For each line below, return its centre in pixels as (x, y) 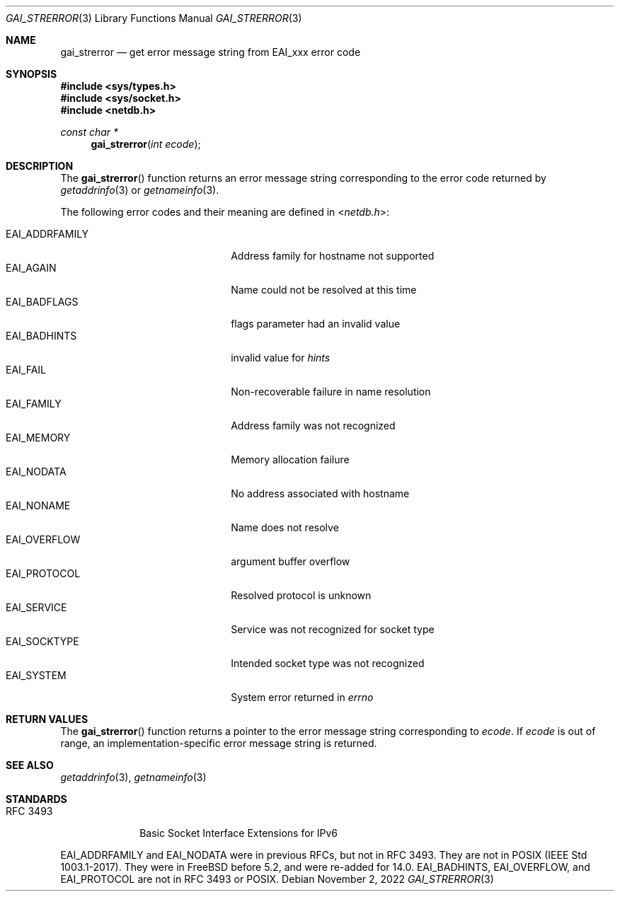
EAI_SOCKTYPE (42, 641)
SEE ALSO (30, 765)
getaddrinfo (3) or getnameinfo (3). (140, 190)
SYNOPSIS (31, 74)
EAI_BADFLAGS (42, 302)
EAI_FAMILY (34, 404)
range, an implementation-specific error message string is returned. (219, 743)
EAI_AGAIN (31, 268)
